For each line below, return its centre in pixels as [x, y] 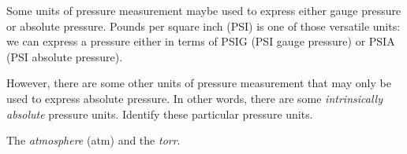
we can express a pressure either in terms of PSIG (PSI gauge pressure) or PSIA [201, 41]
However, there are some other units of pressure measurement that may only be [199, 83]
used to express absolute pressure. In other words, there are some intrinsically [194, 98]
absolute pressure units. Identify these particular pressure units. [160, 114]
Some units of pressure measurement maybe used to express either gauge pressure [204, 10]
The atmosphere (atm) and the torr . [93, 140]
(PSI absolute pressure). [65, 56]
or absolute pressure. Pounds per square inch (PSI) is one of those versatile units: [203, 26]
